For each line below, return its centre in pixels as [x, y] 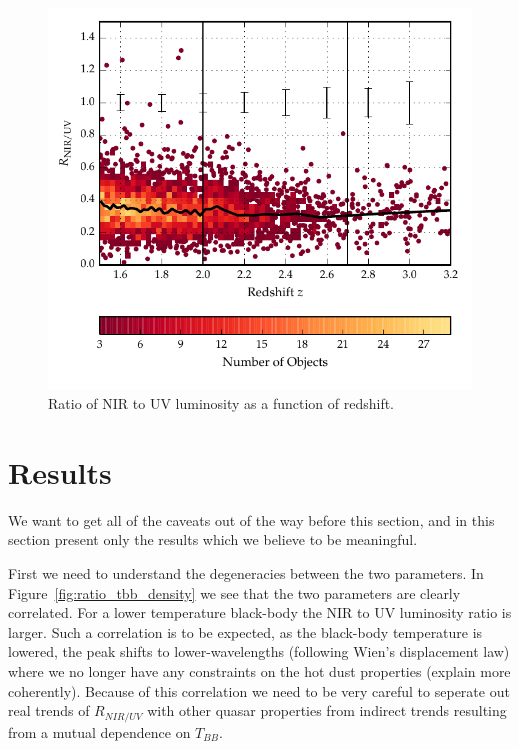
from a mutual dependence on [99, 731]
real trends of [49, 710]
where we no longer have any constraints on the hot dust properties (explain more [259, 670]
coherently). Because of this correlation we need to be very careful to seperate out [259, 690]
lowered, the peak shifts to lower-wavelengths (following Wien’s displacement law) [259, 651]
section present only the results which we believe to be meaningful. [213, 539]
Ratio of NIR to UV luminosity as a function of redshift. [221, 403]
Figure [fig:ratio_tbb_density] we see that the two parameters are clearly [234, 592]
